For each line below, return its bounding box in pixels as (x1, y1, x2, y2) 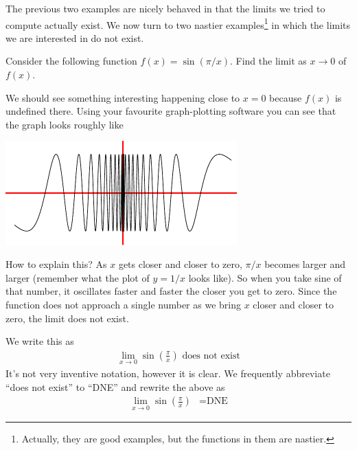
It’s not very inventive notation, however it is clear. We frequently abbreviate (5, 365, 330, 380)
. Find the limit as (229, 54, 307, 68)
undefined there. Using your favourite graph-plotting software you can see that (5, 104, 336, 118)
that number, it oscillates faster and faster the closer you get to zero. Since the (5, 284, 337, 298)
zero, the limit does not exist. (5, 311, 129, 325)
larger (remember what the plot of (5, 270, 150, 284)
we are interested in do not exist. (5, 30, 144, 45)
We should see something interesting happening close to (5, 90, 240, 104)
